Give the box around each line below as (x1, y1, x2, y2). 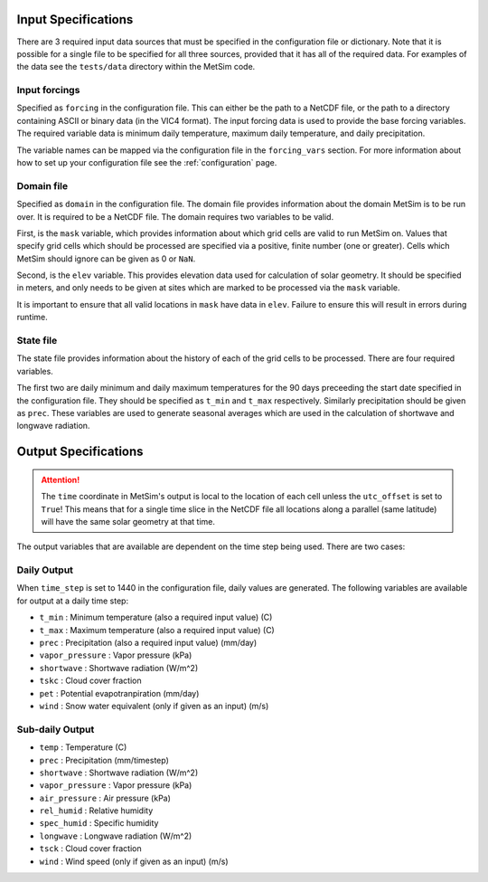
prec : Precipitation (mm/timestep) (39, 754, 169, 765)
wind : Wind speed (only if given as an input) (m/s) (39, 856, 230, 867)
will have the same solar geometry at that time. (41, 516, 216, 526)
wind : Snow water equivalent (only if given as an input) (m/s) (39, 700, 269, 711)
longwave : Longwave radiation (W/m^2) (39, 830, 192, 841)
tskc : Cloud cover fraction (39, 675, 142, 687)
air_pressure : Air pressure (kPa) (39, 792, 172, 803)
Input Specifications (16, 12, 134, 27)
